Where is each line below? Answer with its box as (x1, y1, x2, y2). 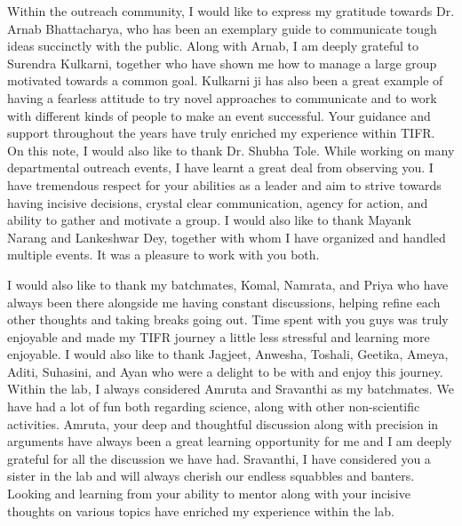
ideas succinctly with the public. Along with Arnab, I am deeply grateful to (7, 36, 419, 55)
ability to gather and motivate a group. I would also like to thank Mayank (7, 211, 411, 229)
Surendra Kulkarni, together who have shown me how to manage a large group (7, 53, 437, 72)
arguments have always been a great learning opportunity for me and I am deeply (7, 432, 452, 450)
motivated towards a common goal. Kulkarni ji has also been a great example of (7, 71, 443, 90)
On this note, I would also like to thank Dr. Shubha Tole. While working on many (7, 140, 455, 159)
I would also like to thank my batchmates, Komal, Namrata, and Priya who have (7, 275, 449, 293)
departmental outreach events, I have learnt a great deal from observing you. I (7, 158, 434, 177)
